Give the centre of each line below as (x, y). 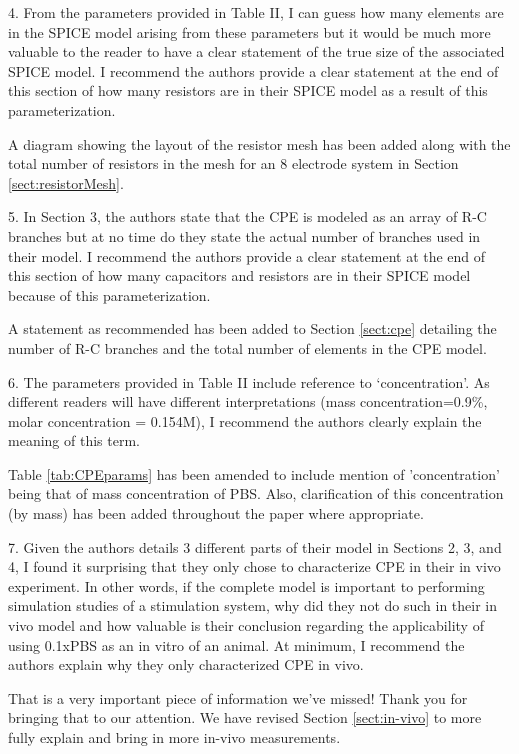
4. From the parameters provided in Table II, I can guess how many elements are (256, 12)
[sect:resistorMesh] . (66, 182)
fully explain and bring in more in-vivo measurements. (174, 737)
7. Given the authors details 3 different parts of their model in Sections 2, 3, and (255, 546)
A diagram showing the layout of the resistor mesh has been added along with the (259, 143)
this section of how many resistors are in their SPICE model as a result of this (248, 90)
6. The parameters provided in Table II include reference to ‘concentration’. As (249, 381)
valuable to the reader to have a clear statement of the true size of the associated (256, 51)
